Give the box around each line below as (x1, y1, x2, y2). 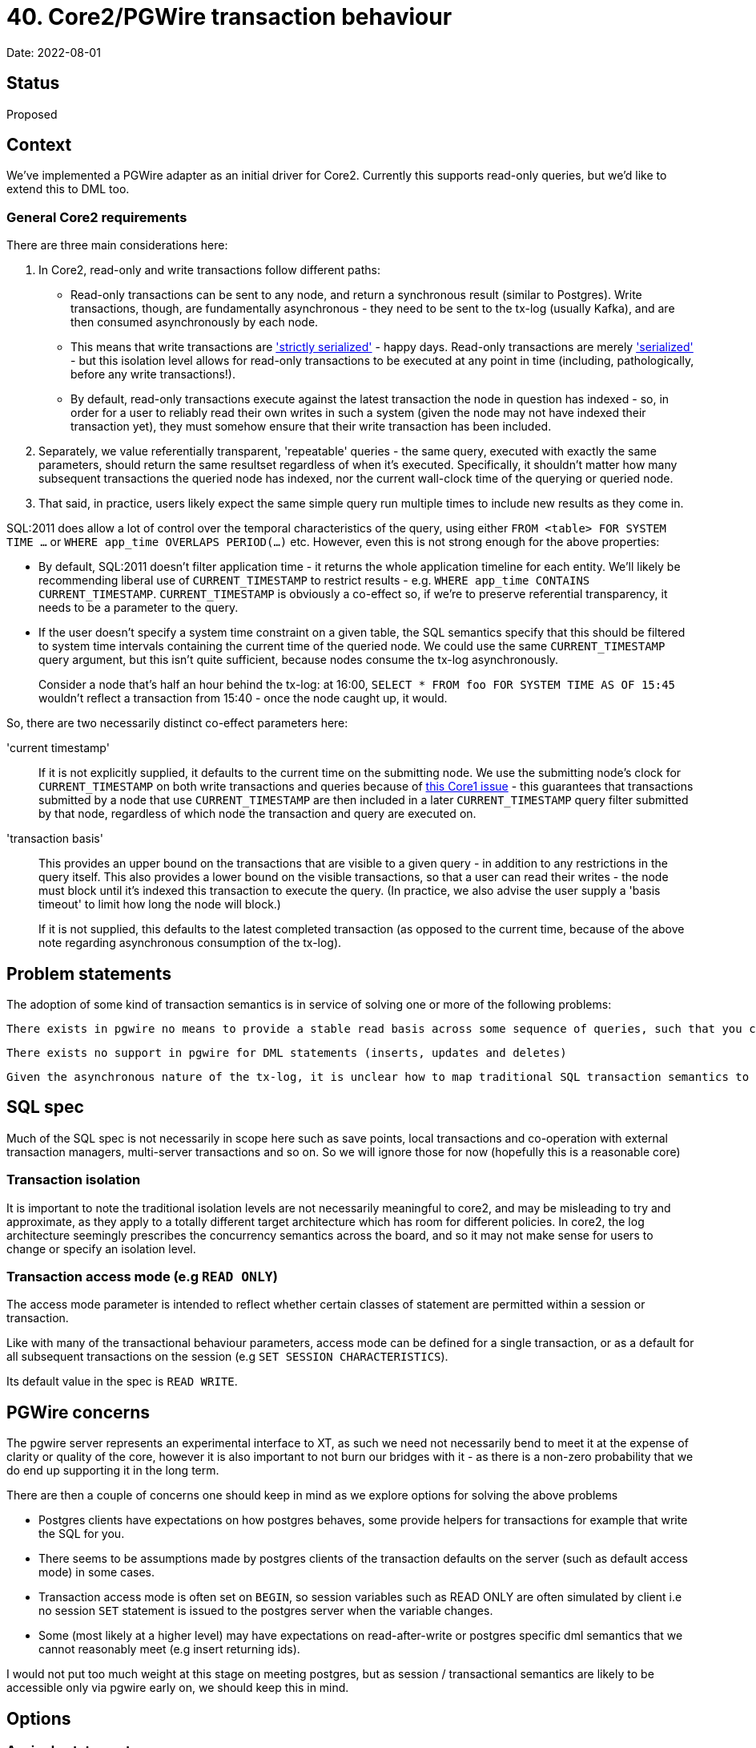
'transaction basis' (6, 832, 103, 846)
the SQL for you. (38, 1527, 125, 1541)
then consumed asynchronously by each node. (70, 315, 319, 330)
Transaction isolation (6, 1171, 141, 1188)
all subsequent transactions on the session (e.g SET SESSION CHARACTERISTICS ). (6, 1349, 448, 1364)
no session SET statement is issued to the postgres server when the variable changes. (38, 1604, 493, 1618)
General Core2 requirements (6, 208, 187, 225)
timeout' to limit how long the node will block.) (38, 897, 281, 912)
